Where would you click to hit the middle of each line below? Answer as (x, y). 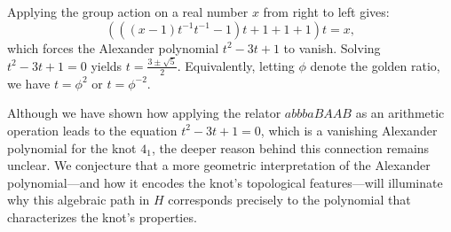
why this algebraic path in (79, 200)
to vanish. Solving (332, 47)
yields (107, 65)
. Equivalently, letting (236, 65)
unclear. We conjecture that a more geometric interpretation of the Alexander (219, 165)
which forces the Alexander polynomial (113, 47)
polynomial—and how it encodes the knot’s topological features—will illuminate (225, 182)
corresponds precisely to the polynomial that (289, 200)
